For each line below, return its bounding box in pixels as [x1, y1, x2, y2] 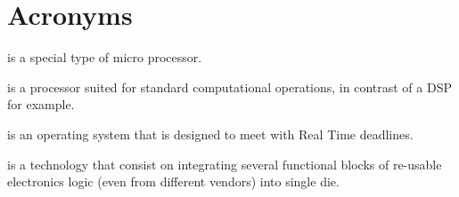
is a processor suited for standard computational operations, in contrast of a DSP [7, 77, 452, 96]
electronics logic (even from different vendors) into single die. [7, 172, 340, 191]
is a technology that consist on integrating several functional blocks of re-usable [7, 154, 442, 173]
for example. [7, 95, 75, 114]
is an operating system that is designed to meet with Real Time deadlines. [7, 124, 414, 143]
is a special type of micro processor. [7, 48, 202, 67]
